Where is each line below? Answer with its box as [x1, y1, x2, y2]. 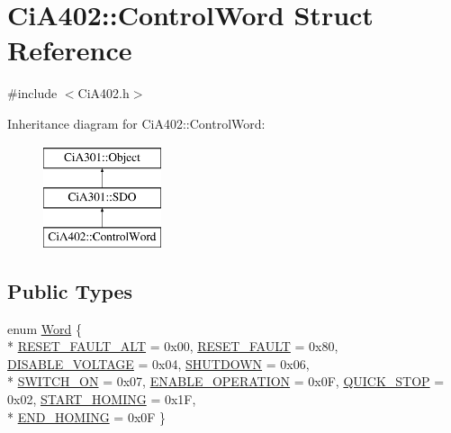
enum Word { [7, 319, 82, 338]
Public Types [7, 276, 133, 304]
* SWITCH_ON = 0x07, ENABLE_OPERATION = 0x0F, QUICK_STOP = [7, 372, 445, 391]
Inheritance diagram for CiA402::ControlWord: [7, 113, 266, 132]
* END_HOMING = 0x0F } [7, 407, 167, 426]
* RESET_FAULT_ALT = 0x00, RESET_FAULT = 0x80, [7, 337, 338, 356]
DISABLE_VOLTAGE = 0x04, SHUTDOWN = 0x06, [7, 354, 310, 373]
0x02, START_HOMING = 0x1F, [7, 390, 196, 409]
